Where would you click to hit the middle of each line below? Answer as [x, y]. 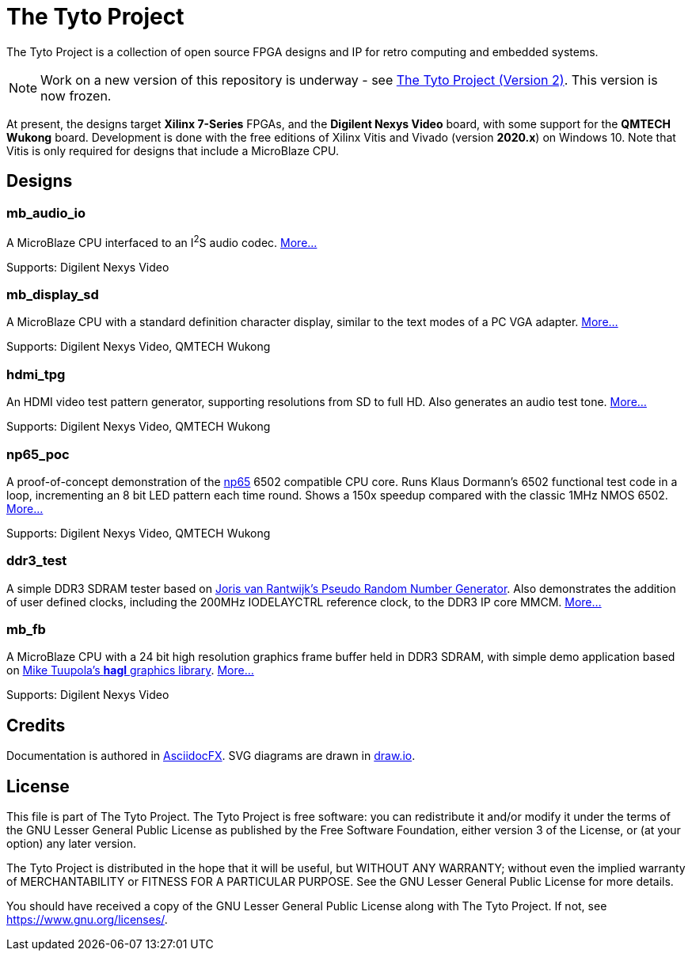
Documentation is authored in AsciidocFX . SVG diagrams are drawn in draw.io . [211, 756]
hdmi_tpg [36, 374]
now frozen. [76, 95]
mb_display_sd [53, 294]
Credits [36, 725]
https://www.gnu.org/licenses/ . [87, 920]
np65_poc [38, 454]
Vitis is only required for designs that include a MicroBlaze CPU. [173, 150]
